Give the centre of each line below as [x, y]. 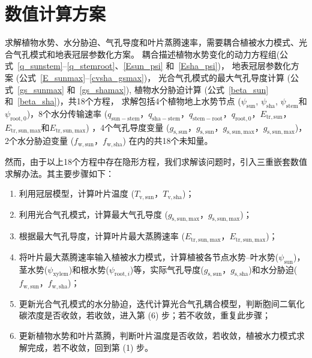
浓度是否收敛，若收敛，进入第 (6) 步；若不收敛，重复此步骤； [149, 315]
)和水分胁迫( [273, 269]
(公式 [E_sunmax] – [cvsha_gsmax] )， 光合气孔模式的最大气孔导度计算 [150, 77]
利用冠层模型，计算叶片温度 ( [76, 193]
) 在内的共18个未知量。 [168, 141]
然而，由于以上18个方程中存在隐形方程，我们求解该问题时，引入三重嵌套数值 [156, 161]
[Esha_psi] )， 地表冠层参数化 [235, 66]
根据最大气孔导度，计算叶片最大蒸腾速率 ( [102, 236]
